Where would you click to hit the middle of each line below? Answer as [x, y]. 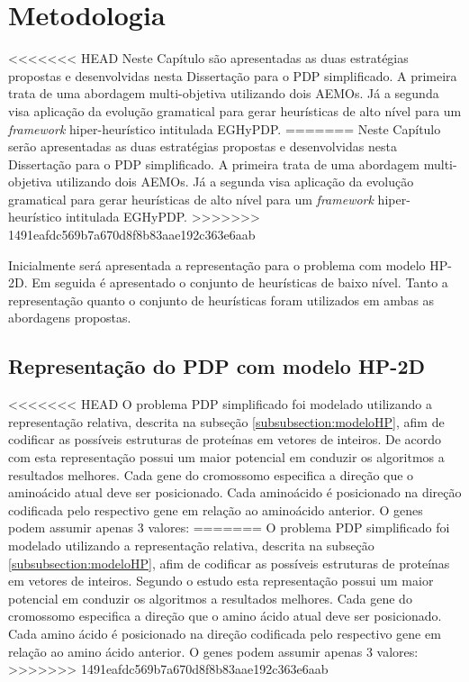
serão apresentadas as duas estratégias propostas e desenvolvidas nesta [203, 146]
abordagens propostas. [70, 318]
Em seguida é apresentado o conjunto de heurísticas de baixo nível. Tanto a [240, 282]
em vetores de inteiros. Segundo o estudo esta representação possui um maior [221, 581]
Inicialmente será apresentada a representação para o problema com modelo [217, 264]
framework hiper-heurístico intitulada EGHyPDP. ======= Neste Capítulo [225, 128]
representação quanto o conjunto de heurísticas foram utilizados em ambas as [221, 300]
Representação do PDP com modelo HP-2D [216, 366]
